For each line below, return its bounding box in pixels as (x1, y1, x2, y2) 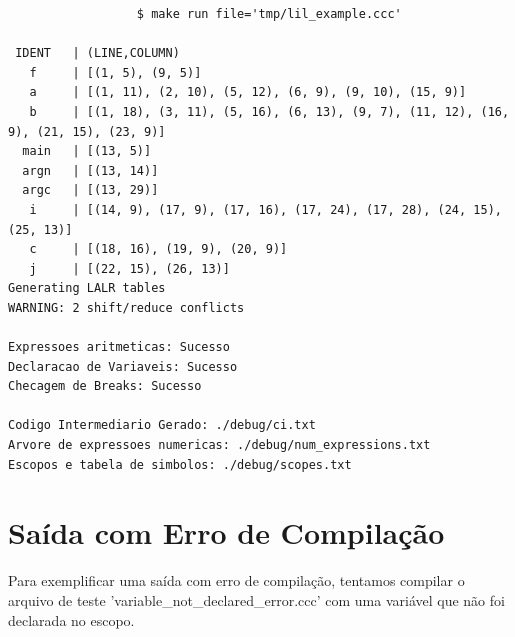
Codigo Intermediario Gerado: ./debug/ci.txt (8, 418, 316, 433)
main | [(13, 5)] (22, 144, 152, 159)
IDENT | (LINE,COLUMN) (15, 46, 180, 61)
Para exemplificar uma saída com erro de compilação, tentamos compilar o (8, 570, 465, 591)
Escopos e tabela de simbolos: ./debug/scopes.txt (8, 457, 352, 472)
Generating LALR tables (8, 281, 166, 296)
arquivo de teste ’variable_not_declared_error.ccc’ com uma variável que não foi (8, 589, 505, 610)
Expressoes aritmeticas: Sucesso (8, 340, 230, 355)
